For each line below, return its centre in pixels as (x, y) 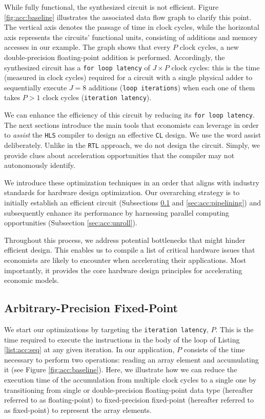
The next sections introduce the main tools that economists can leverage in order (131, 125)
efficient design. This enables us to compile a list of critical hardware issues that (130, 250)
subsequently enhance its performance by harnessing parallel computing (117, 212)
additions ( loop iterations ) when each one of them (172, 87)
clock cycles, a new (209, 47)
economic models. (32, 280)
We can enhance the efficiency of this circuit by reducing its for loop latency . (129, 115)
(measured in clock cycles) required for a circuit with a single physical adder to (128, 77)
